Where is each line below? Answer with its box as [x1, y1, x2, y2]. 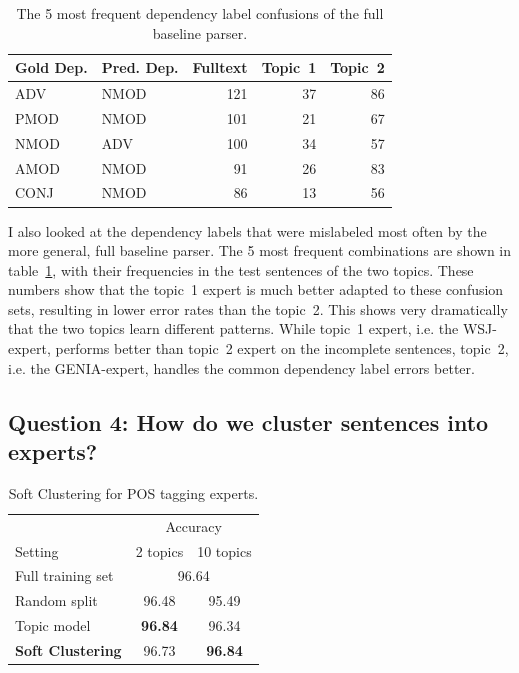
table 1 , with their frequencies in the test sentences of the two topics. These [8, 259, 474, 280]
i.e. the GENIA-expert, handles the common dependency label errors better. [8, 357, 475, 378]
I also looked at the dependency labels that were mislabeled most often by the [8, 220, 487, 241]
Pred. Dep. [101, 57, 179, 78]
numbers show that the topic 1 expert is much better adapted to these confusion [8, 279, 504, 300]
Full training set [15, 565, 114, 586]
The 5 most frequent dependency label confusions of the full [16, 3, 384, 23]
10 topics [197, 540, 252, 561]
